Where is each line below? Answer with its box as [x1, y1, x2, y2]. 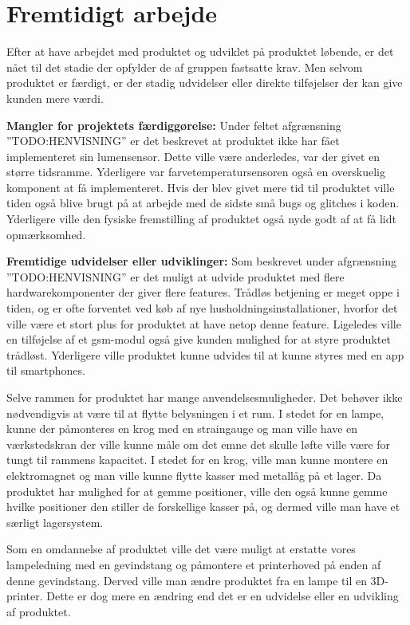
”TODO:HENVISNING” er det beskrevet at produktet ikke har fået [6, 132, 340, 149]
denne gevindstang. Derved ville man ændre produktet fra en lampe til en [6, 572, 367, 588]
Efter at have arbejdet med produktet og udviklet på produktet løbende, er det [6, 43, 394, 60]
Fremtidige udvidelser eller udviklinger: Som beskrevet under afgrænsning [6, 253, 396, 269]
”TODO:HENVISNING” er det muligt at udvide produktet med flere [6, 268, 345, 285]
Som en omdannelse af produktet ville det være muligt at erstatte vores [6, 540, 356, 557]
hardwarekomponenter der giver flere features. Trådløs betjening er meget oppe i [6, 284, 400, 301]
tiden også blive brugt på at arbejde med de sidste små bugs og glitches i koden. [6, 195, 400, 211]
